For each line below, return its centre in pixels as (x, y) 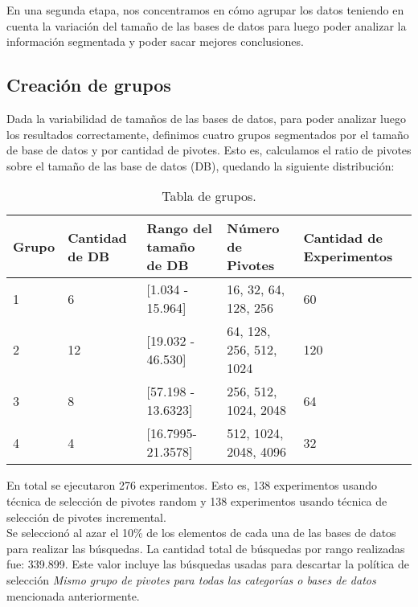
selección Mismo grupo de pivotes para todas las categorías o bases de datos (191, 579)
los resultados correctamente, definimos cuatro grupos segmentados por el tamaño (208, 134)
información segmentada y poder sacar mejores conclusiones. (155, 41)
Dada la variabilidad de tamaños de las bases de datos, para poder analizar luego (206, 118)
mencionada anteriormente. (73, 595)
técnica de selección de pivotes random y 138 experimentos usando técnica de (197, 500)
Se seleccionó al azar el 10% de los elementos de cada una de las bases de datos (201, 533)
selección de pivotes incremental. (86, 517)
